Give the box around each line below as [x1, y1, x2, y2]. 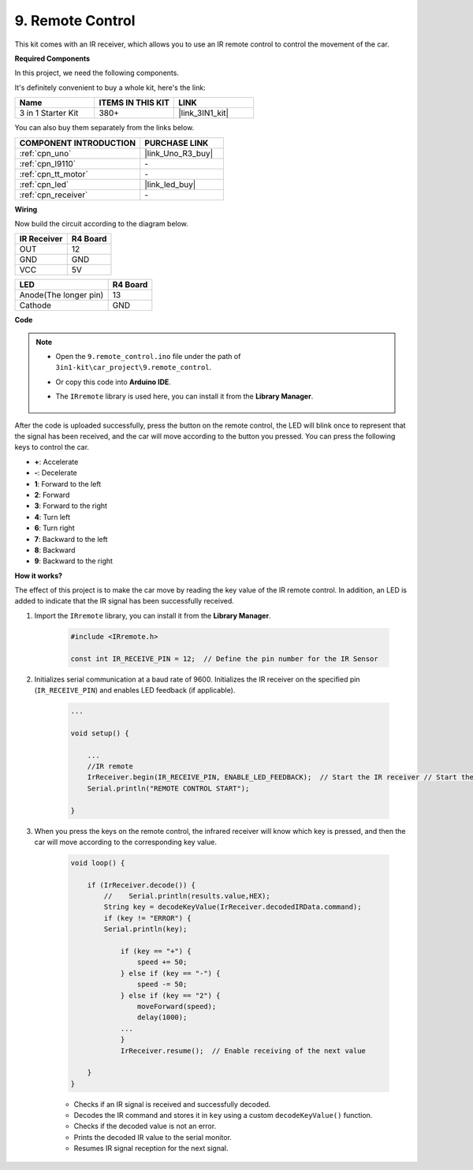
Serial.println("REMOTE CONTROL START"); [87, 783, 250, 793]
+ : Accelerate [34, 457, 79, 466]
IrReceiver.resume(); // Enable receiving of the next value [120, 1046, 367, 1055]
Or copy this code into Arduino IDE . [55, 377, 171, 387]
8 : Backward [34, 545, 76, 555]
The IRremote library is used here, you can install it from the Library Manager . [55, 391, 314, 402]
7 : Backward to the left [34, 534, 108, 544]
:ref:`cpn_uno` [19, 148, 72, 159]
